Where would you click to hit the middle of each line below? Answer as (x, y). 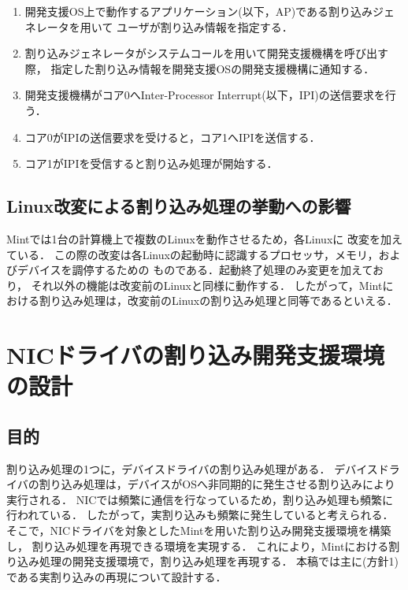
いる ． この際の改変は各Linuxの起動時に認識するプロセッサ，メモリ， (198, 254)
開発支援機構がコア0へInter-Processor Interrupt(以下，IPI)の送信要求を (205, 95)
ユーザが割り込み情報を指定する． (205, 26)
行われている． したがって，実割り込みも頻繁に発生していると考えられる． (200, 515)
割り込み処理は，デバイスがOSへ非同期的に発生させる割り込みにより (217, 484)
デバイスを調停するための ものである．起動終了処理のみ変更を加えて (195, 270)
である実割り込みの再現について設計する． (117, 576)
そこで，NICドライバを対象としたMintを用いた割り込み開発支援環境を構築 (199, 531)
